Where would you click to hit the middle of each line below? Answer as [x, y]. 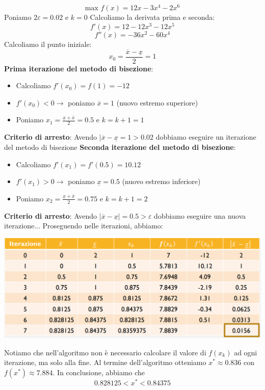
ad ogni [246, 352]
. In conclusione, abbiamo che [99, 372]
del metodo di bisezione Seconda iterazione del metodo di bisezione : [120, 147]
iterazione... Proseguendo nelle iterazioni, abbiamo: [84, 226]
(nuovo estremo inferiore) [161, 181]
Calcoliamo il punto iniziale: [48, 44]
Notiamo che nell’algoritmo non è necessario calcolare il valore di [105, 352]
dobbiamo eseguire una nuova [200, 215]
